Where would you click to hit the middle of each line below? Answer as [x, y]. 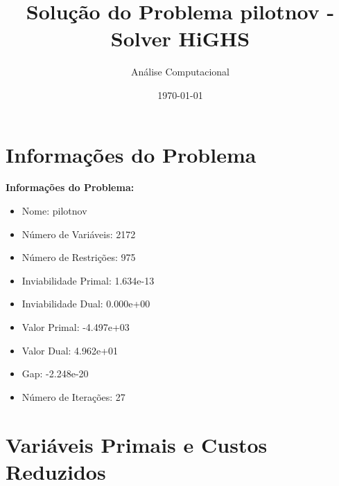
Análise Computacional [180, 72]
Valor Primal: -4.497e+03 [76, 327]
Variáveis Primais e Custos [137, 444]
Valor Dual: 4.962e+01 [70, 350]
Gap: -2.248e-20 [55, 373]
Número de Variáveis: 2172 [79, 234]
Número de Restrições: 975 [79, 257]
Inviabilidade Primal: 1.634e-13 [88, 280]
